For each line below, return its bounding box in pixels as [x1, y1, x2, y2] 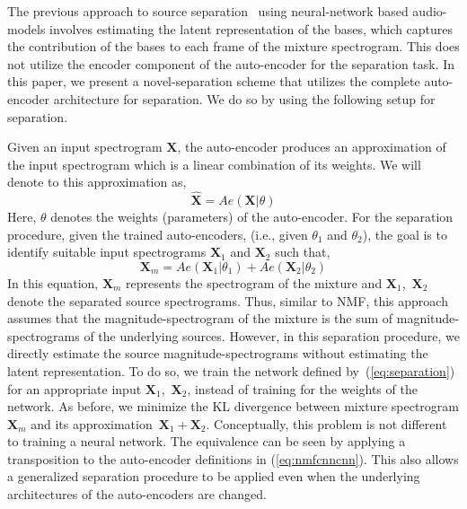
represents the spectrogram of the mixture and [126, 273, 383, 292]
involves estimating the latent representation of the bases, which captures [49, 19, 454, 38]
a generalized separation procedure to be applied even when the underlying [7, 467, 420, 486]
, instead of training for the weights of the [187, 379, 418, 398]
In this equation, [7, 273, 99, 292]
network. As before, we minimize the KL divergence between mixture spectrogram [7, 397, 459, 416]
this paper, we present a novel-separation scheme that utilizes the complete [7, 72, 420, 91]
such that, [275, 242, 330, 261]
